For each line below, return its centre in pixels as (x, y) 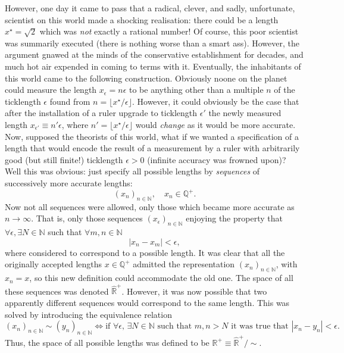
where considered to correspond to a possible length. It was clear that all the (145, 252)
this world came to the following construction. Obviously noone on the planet (146, 78)
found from (70, 101)
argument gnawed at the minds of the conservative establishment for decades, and (154, 54)
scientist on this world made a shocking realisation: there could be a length (142, 19)
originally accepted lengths (54, 264)
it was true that (260, 327)
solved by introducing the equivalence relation (88, 314)
